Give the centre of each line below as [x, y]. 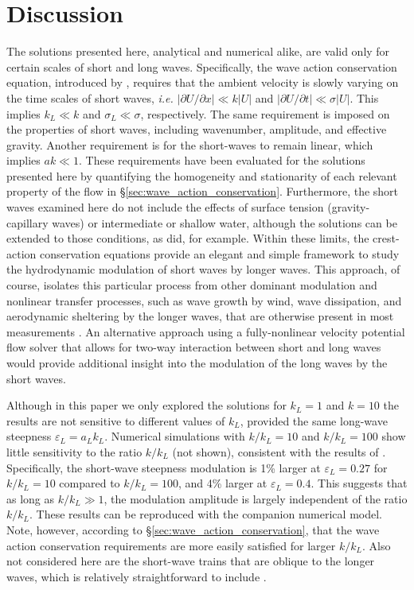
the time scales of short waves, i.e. [90, 97]
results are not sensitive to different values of [116, 420]
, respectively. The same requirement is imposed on [265, 113]
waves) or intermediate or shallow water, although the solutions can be [225, 222]
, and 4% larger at [223, 483]
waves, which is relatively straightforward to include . [137, 576]
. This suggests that [359, 483]
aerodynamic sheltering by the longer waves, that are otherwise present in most [200, 316]
